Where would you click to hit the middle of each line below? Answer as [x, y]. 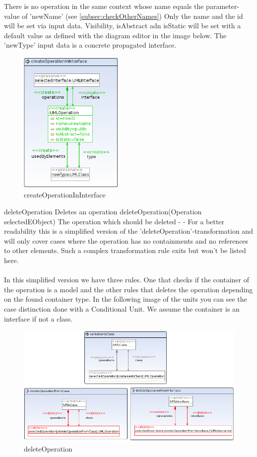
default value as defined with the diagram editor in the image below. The [115, 35]
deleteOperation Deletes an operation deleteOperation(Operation [103, 212]
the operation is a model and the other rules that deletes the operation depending [128, 289]
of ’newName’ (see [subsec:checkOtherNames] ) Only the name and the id [132, 16]
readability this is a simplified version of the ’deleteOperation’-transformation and [128, 231]
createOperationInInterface [65, 195]
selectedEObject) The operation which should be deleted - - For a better [114, 221]
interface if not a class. [38, 318]
